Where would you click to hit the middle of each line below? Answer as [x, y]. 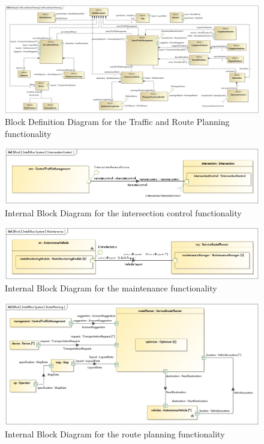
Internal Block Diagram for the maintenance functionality [111, 288]
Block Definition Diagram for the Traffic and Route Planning [117, 122]
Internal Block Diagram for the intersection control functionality [123, 212]
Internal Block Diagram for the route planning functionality [115, 433]
